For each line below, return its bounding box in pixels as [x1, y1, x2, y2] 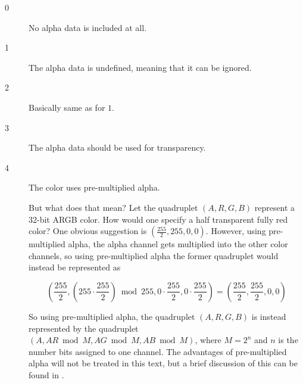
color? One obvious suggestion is [29, 225, 147, 237]
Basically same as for [29, 101, 105, 113]
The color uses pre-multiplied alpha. [29, 181, 160, 194]
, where [195, 334, 221, 346]
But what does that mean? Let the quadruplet [29, 201, 198, 213]
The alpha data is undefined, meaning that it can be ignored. [29, 61, 252, 73]
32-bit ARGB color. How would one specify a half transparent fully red [29, 213, 288, 225]
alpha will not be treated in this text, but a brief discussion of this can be [29, 357, 298, 369]
